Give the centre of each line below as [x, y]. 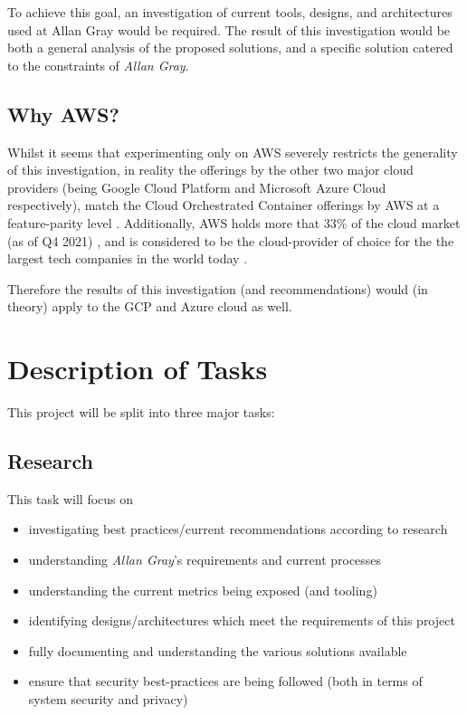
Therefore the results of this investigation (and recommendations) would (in [218, 288]
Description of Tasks [138, 369]
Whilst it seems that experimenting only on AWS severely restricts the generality [233, 152]
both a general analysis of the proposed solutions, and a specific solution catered [230, 48]
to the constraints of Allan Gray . [98, 65]
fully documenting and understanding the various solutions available [218, 650]
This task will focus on [71, 498]
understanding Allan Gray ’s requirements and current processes [205, 560]
